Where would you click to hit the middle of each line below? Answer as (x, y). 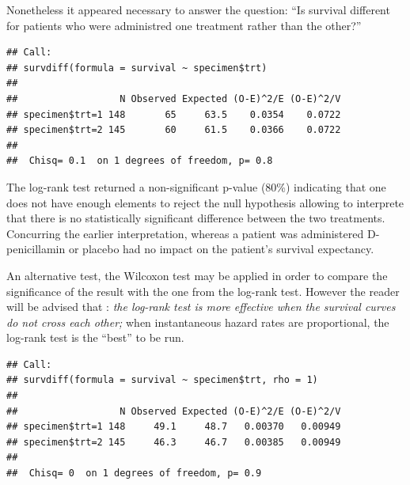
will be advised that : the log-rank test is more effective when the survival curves (201, 307)
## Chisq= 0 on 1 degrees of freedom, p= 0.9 (134, 474)
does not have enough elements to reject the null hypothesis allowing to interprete (205, 202)
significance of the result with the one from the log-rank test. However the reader (203, 291)
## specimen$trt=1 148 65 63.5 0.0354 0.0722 (174, 114)
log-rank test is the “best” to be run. (95, 337)
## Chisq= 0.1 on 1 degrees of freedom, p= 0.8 (140, 161)
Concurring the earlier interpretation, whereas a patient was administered (185, 233)
